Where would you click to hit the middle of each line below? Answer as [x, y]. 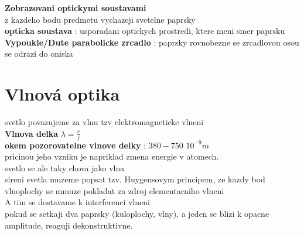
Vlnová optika [62, 94]
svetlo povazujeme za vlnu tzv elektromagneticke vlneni [104, 122]
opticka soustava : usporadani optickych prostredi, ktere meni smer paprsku [145, 31]
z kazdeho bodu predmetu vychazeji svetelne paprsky [100, 19]
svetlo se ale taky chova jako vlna [65, 167]
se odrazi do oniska [39, 53]
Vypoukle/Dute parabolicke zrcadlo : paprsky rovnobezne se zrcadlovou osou [152, 42]
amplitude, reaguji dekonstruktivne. [69, 225]
